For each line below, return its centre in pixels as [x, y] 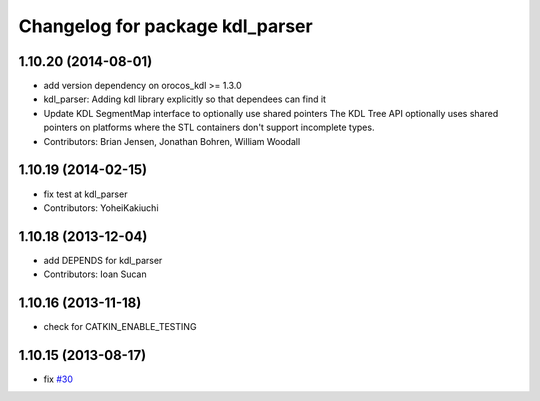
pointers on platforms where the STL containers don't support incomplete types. [209, 127]
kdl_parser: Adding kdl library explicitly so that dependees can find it [185, 99]
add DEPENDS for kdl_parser [103, 260]
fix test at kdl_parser [85, 194]
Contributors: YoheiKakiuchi [101, 207]
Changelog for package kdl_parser [166, 26]
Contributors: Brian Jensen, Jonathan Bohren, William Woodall [172, 141]
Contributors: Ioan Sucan [95, 274]
